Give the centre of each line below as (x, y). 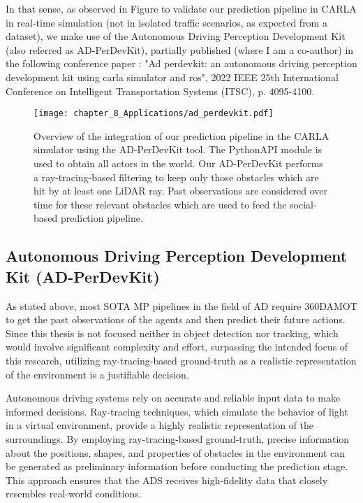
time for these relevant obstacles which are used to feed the (160, 204)
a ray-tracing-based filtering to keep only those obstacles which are (176, 177)
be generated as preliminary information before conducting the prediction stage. (177, 466)
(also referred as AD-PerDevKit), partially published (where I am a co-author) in (180, 49)
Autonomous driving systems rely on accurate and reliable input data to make (173, 398)
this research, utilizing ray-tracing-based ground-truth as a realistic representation (181, 360)
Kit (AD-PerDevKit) (83, 276)
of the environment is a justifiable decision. (97, 374)
